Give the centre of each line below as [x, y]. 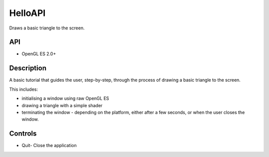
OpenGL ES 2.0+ [39, 54]
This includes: [24, 89]
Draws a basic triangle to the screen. [47, 28]
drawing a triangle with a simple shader [62, 105]
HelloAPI [27, 13]
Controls [23, 134]
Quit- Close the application [49, 146]
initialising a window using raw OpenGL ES [66, 98]
